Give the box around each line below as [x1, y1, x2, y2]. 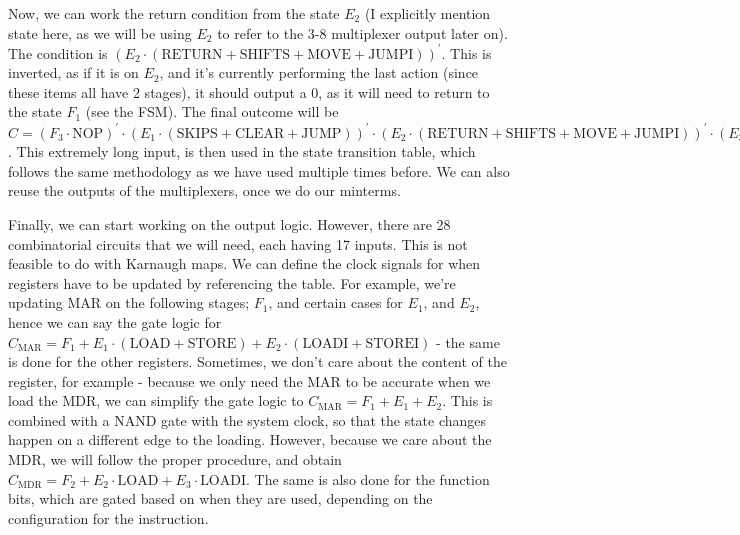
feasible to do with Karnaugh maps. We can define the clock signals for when [8, 253, 481, 274]
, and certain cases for [268, 292, 403, 313]
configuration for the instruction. [8, 507, 209, 528]
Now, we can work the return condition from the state [8, 3, 340, 23]
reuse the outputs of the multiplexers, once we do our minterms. [8, 180, 401, 201]
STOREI [365, 336, 420, 351]
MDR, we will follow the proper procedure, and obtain [8, 449, 342, 470]
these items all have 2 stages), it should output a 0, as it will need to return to [8, 81, 490, 102]
